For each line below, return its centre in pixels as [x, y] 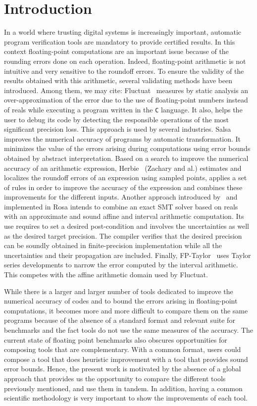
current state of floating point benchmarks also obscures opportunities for [116, 339]
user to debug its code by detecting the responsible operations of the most [117, 119]
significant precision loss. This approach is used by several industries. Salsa [118, 129]
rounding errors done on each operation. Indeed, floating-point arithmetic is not [125, 61]
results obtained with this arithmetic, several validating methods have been [118, 80]
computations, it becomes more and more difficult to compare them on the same [126, 310]
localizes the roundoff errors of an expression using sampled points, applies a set [126, 178]
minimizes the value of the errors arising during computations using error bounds [127, 148]
